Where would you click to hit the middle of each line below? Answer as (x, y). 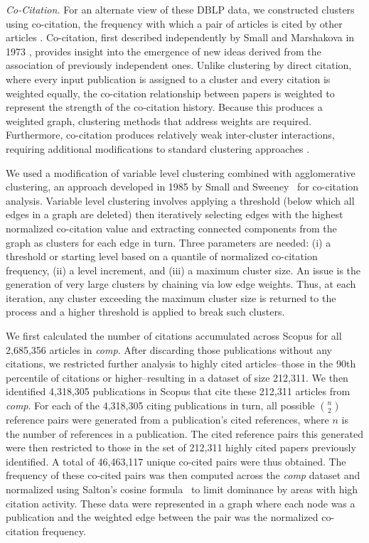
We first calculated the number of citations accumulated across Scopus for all (174, 336)
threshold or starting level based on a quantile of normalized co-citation (162, 256)
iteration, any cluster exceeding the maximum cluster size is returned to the (171, 297)
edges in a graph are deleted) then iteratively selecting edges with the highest (175, 214)
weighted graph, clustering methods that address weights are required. (159, 120)
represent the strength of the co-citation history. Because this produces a (164, 107)
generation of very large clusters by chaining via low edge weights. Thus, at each (181, 284)
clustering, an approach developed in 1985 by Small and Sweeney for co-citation (182, 187)
